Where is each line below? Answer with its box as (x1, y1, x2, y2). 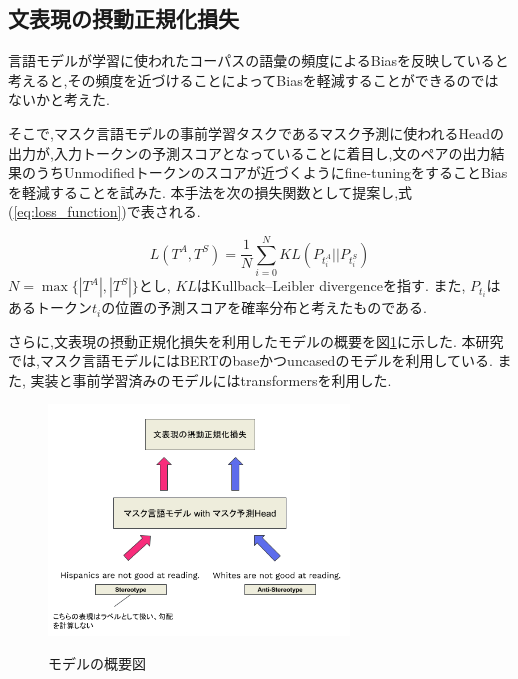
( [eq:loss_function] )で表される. (8, 201, 201, 222)
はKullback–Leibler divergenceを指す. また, (196, 275, 466, 296)
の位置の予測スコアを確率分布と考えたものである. (101, 297, 427, 318)
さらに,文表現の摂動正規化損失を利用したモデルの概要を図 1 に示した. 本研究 (8, 330, 504, 351)
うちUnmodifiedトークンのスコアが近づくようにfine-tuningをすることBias (35, 162, 508, 183)
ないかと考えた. (8, 89, 110, 110)
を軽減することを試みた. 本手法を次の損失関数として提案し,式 (8, 181, 413, 202)
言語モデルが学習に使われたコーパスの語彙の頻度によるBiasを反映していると (8, 50, 509, 71)
